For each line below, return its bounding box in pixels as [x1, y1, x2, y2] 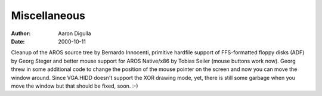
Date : [11, 38, 25, 45]
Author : [11, 30, 31, 37]
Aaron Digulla [58, 30, 92, 37]
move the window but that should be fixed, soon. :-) [11, 82, 138, 89]
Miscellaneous [11, 9, 86, 22]
